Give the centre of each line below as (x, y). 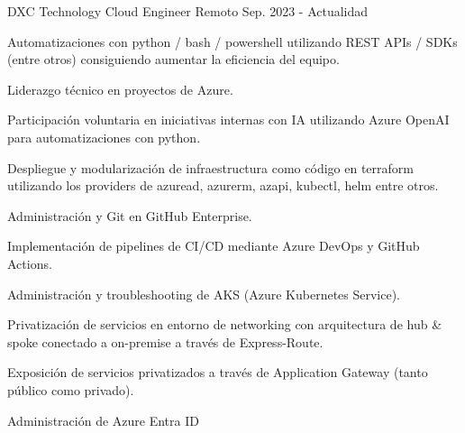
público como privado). (71, 389)
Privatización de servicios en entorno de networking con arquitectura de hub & (225, 324)
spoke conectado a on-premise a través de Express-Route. (165, 341)
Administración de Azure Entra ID (103, 420)
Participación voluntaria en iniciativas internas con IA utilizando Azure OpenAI (228, 120)
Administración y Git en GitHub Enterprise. (130, 215)
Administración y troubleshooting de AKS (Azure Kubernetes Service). (204, 294)
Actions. (30, 263)
